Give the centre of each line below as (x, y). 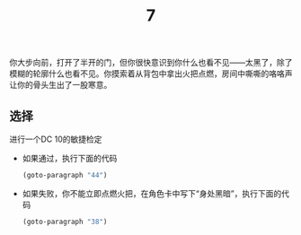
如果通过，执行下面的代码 (70, 158)
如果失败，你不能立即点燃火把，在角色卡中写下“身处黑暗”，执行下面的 (152, 193)
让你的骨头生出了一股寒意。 (61, 85)
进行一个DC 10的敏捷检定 (56, 139)
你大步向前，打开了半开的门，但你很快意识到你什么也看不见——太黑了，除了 (151, 63)
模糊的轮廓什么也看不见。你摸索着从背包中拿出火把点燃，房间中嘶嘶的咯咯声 (151, 74)
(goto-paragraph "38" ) (65, 222)
